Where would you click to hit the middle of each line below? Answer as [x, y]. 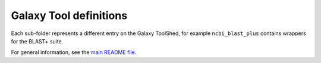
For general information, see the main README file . [74, 52]
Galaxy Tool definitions [69, 15]
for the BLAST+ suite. [37, 41]
